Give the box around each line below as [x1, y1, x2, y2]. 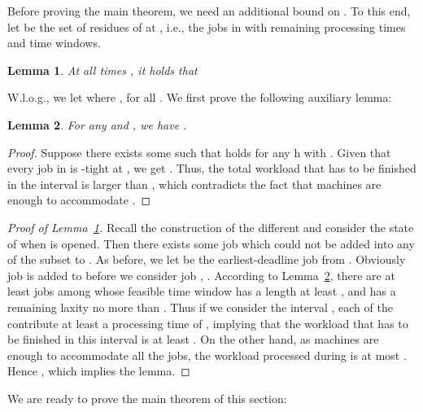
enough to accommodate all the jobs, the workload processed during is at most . [7, 346, 407, 363]
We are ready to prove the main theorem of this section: [7, 389, 287, 406]
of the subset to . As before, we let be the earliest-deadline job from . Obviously [7, 251, 406, 268]
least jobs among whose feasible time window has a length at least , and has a [7, 283, 396, 300]
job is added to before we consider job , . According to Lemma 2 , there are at [7, 266, 395, 283]
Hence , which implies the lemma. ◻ [7, 362, 190, 379]
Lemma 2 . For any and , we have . [7, 116, 187, 133]
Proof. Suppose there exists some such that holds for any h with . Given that [7, 143, 391, 160]
